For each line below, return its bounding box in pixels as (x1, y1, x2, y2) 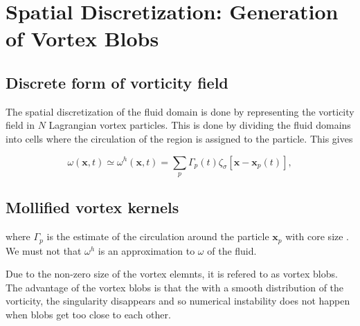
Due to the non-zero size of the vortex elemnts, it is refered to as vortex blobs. (6, 266, 338, 281)
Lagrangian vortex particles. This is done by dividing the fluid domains (48, 118, 351, 132)
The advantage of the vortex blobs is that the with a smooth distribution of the (6, 280, 344, 294)
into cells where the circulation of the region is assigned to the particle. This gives (6, 131, 353, 145)
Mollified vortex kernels (6, 197, 179, 218)
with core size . (285, 229, 350, 244)
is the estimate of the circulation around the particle (46, 229, 269, 244)
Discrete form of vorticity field (6, 71, 228, 93)
